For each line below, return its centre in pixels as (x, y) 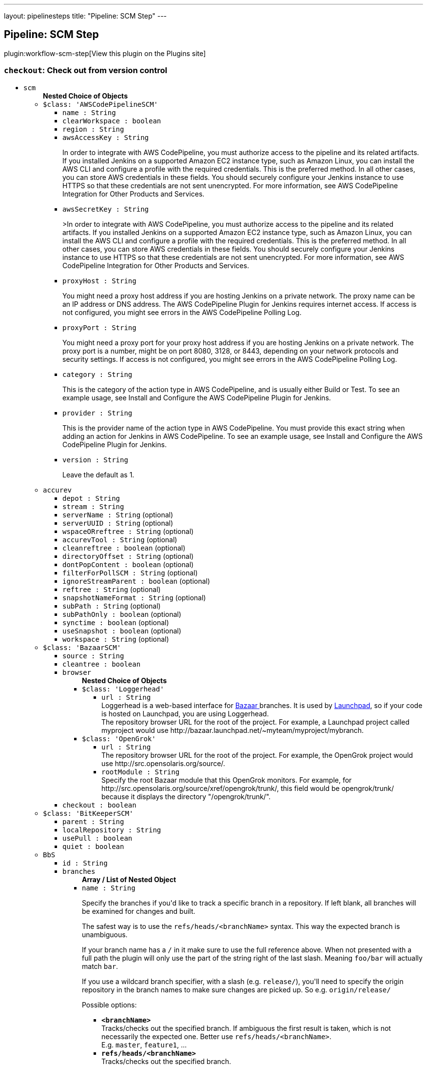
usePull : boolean (97, 838)
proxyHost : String (99, 281)
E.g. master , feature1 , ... (144, 1045)
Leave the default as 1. (98, 474)
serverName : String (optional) (118, 514)
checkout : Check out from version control (86, 70)
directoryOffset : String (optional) (128, 556)
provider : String (97, 413)
